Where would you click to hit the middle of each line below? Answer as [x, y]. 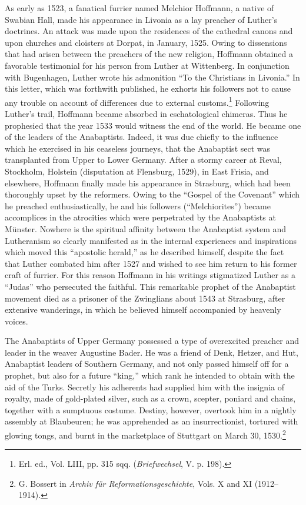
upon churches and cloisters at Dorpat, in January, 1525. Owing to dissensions [146, 42]
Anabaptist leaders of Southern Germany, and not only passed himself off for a [147, 364]
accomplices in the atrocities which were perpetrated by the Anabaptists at [140, 217]
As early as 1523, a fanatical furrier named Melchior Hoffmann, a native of [139, 8]
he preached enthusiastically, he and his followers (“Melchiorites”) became [138, 205]
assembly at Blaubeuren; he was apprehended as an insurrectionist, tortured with [152, 421]
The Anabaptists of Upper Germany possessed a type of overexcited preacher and [152, 341]
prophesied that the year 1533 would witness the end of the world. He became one [153, 125]
